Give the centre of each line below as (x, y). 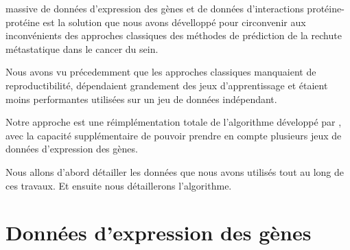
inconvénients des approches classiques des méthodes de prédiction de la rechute (174, 35)
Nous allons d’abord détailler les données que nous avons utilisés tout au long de (175, 171)
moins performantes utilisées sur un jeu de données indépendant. (141, 99)
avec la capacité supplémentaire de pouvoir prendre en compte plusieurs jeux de (174, 135)
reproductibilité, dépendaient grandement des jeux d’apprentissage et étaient (167, 85)
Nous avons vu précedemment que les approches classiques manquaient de (161, 72)
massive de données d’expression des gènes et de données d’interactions (155, 8)
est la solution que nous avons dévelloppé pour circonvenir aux (174, 22)
